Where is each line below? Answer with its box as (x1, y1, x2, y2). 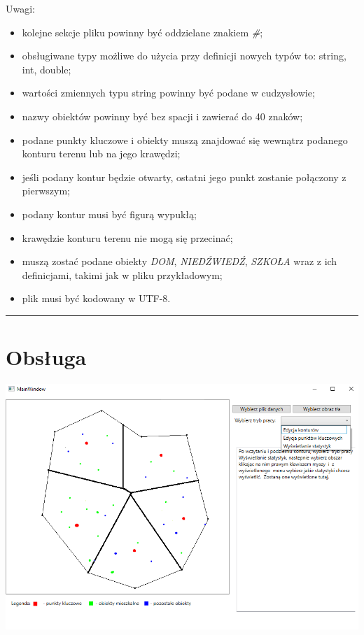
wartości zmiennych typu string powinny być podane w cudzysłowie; (22, 85, 315, 100)
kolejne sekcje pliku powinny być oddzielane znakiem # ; (22, 24, 263, 39)
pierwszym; (22, 183, 70, 198)
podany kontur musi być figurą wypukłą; (22, 206, 197, 221)
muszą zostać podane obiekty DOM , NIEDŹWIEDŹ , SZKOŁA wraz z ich (22, 254, 337, 269)
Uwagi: (6, 1, 35, 15)
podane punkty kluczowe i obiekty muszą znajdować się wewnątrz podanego (22, 132, 348, 147)
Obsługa (6, 343, 87, 371)
